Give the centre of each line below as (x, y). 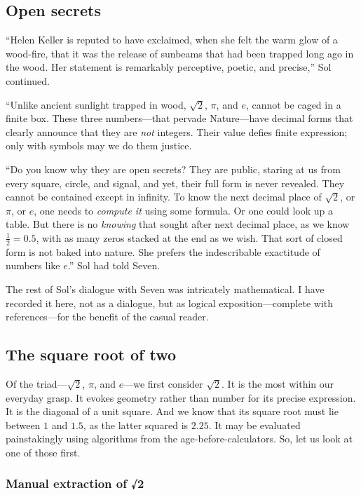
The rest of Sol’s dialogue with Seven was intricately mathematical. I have (165, 289)
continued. (28, 80)
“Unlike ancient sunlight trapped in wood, (96, 104)
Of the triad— (36, 383)
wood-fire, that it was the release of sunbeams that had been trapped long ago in (180, 53)
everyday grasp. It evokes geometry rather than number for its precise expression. (181, 397)
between (23, 425)
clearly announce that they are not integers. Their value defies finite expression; (177, 131)
